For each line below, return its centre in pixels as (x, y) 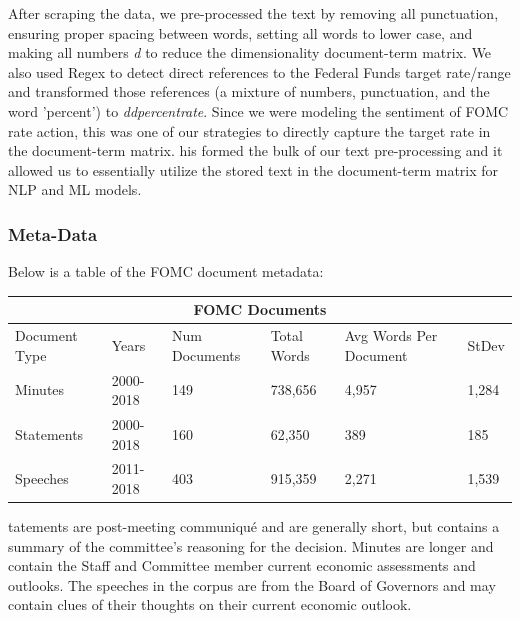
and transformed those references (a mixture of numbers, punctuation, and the (249, 91)
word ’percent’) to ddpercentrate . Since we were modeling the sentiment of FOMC (258, 110)
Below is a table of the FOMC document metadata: (166, 271)
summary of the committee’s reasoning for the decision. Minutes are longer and (251, 545)
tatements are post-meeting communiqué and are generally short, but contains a (254, 526)
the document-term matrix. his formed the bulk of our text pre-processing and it (255, 150)
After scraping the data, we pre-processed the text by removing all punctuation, (253, 13)
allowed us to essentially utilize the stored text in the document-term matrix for (253, 169)
